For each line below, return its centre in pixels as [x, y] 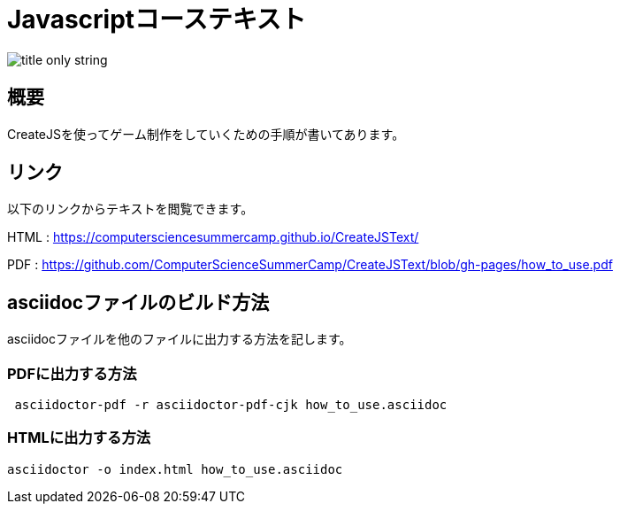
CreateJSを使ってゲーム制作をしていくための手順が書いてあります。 [206, 134]
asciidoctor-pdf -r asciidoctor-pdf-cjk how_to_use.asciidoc [231, 405]
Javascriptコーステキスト [157, 19]
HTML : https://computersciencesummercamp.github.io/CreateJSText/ [213, 237]
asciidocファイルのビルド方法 [138, 302]
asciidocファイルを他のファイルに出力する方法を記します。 [180, 339]
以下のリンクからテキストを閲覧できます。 [130, 209]
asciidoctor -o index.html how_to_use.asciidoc [175, 469]
